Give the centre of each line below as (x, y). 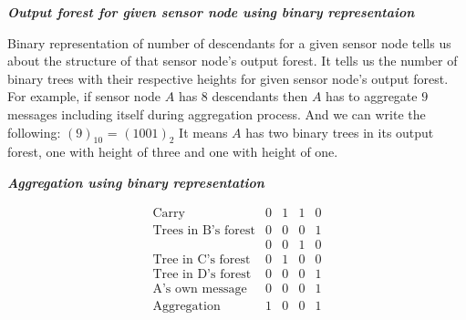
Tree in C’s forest (202, 259)
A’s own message (200, 289)
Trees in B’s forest (204, 230)
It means (203, 132)
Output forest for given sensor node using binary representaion (211, 12)
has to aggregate (372, 96)
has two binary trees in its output (340, 132)
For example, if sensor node (84, 96)
